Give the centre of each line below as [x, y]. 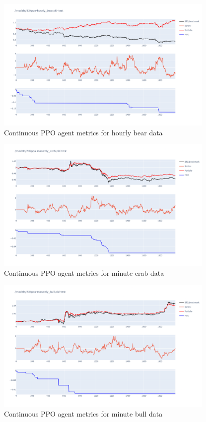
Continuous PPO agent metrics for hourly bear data [83, 132]
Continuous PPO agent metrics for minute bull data [83, 413]
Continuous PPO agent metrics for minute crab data [84, 273]
